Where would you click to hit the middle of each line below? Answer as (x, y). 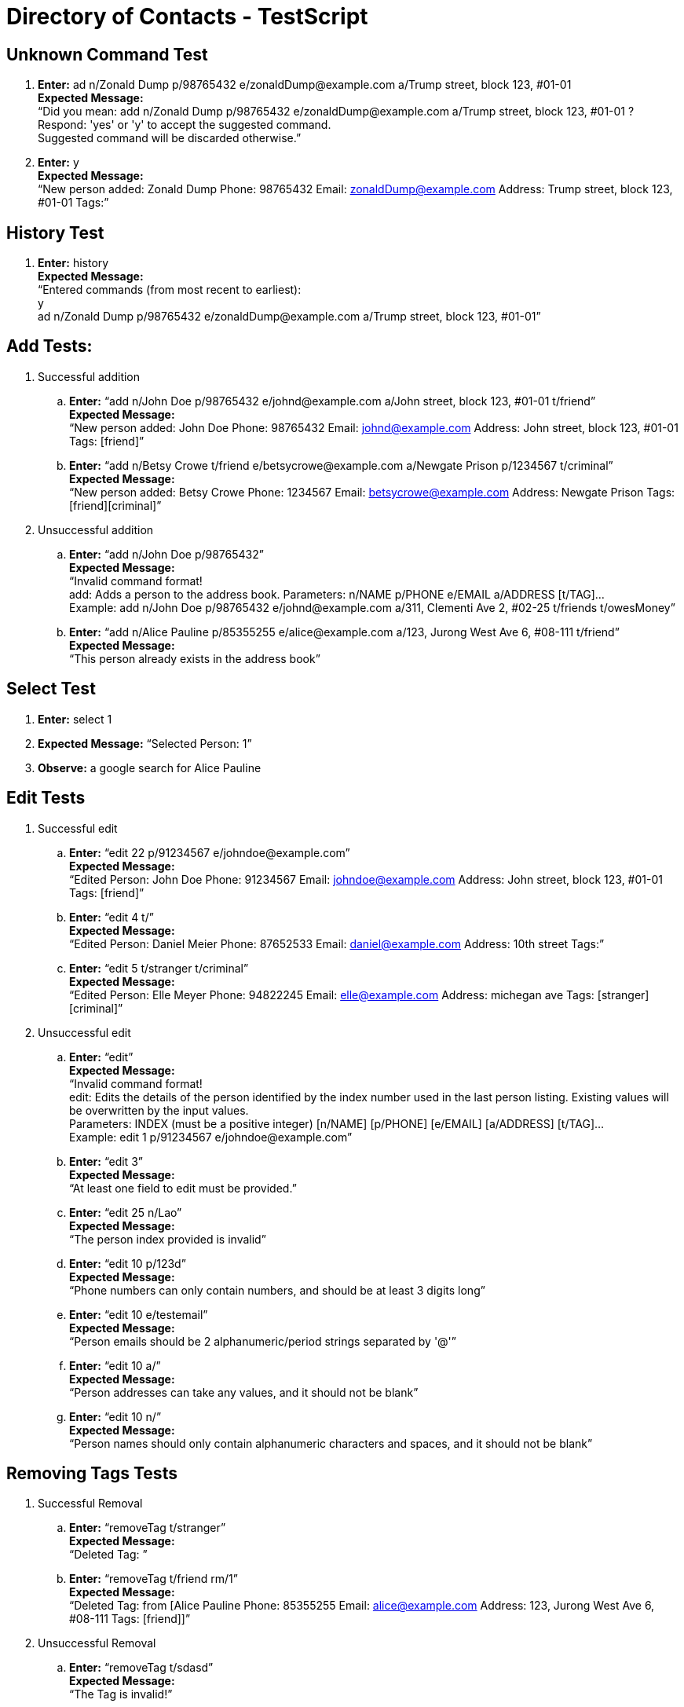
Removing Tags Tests (92, 1473)
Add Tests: (49, 346)
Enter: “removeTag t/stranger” (148, 1528)
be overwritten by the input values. (159, 1110)
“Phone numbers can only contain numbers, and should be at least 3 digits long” (277, 1290)
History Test (55, 233)
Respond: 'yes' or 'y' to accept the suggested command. (185, 125)
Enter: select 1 (75, 719)
